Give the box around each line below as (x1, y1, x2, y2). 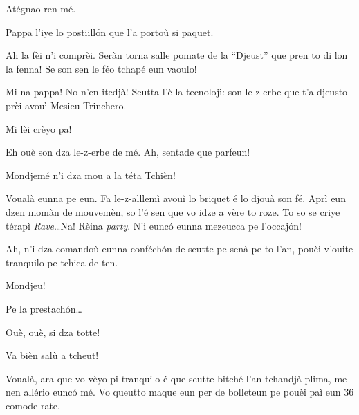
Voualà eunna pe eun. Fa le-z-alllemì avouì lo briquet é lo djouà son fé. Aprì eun (6, 191, 346, 205)
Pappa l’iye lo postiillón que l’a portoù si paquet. (6, 24, 214, 39)
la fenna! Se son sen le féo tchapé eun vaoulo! (6, 61, 197, 75)
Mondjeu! (6, 278, 46, 293)
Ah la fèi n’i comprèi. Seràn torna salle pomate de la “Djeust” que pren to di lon (6, 48, 348, 62)
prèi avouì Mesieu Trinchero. (6, 98, 127, 112)
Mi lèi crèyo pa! (6, 121, 72, 136)
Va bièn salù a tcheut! (6, 348, 99, 362)
